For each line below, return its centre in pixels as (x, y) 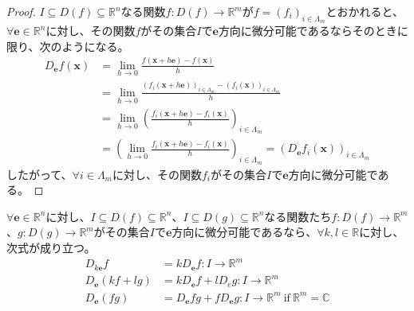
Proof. (21, 11)
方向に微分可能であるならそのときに (313, 31)
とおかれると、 (365, 11)
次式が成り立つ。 (51, 248)
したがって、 (39, 174)
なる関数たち (298, 216)
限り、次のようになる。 (68, 46)
